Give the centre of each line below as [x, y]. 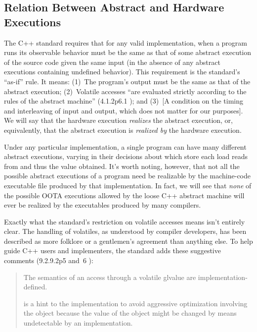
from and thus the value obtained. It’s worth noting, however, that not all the [122, 166]
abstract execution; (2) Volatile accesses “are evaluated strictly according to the [125, 91]
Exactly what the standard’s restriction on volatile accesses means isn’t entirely [125, 221]
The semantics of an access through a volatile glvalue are [110, 277]
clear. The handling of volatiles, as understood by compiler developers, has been [125, 231]
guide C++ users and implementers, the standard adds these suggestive [112, 250]
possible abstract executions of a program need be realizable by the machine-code [127, 176]
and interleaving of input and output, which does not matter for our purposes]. [124, 110]
